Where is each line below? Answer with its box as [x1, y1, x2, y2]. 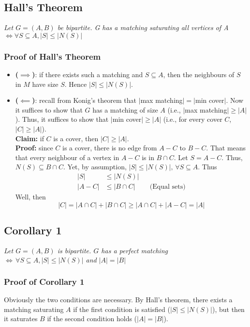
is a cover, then [53, 133, 99, 143]
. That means [206, 143, 246, 153]
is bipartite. [57, 245, 91, 255]
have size [32, 79, 59, 89]
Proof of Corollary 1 [4, 275, 85, 287]
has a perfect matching [101, 245, 168, 255]
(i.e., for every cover [163, 114, 222, 124]
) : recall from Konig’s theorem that [32, 95, 136, 105]
